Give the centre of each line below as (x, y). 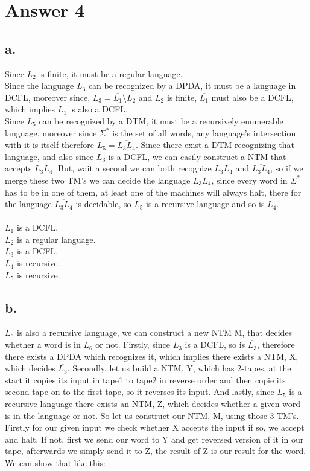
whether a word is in (43, 344)
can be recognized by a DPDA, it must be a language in (192, 85)
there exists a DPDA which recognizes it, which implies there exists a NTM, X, (152, 356)
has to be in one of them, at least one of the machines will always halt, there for (153, 192)
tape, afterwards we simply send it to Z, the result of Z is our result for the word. (156, 451)
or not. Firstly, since (133, 344)
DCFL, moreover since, (48, 97)
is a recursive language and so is (205, 204)
